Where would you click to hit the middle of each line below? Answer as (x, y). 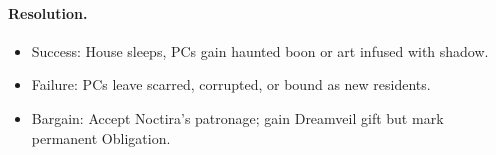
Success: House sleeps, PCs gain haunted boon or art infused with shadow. (260, 50)
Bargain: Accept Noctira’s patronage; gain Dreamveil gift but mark (237, 117)
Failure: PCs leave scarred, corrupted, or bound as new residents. (231, 84)
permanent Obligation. (101, 137)
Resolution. (48, 12)
